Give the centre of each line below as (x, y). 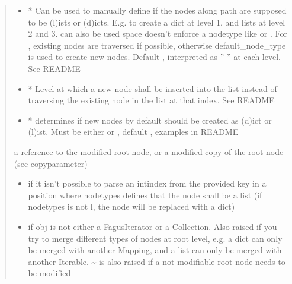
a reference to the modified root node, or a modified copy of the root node (149, 151)
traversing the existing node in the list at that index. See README (151, 100)
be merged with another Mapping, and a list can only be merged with (155, 250)
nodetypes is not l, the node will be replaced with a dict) (131, 206)
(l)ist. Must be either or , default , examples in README (133, 132)
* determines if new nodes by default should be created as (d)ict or (150, 120)
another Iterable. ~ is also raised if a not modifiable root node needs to (157, 261)
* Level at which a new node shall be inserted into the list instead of (153, 88)
